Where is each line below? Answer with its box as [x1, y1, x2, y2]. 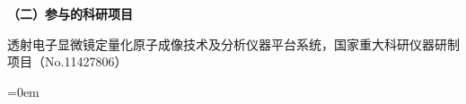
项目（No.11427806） [7, 52, 127, 71]
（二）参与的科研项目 [7, 4, 133, 22]
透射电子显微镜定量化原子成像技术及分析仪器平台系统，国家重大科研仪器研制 [7, 34, 460, 53]
